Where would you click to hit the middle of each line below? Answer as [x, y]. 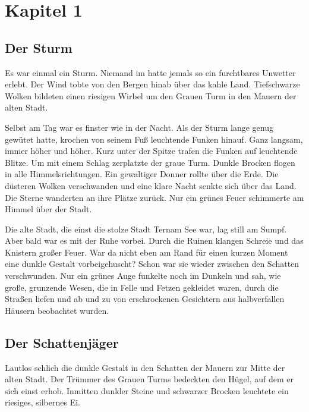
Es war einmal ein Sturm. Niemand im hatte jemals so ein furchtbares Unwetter [150, 72]
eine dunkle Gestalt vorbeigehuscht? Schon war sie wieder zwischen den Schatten [152, 264]
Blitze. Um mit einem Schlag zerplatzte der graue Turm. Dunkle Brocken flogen [150, 162]
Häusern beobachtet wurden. [57, 310]
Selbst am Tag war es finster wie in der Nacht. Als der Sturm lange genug [139, 127]
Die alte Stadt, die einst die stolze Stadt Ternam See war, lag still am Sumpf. [146, 229]
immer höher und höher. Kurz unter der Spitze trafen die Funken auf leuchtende [151, 151]
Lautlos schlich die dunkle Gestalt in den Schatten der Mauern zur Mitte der [145, 367]
